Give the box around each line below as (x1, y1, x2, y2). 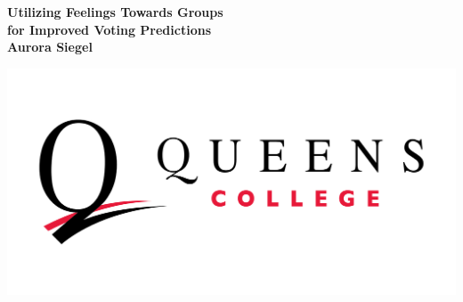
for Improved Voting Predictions (7, 20, 212, 38)
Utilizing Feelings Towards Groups (7, 3, 223, 20)
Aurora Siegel (7, 37, 93, 56)
